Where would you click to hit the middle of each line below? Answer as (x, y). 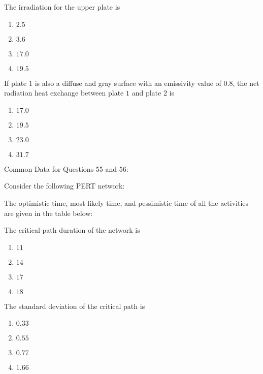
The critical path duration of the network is (72, 230)
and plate (146, 93)
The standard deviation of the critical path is (75, 306)
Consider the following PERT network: (64, 186)
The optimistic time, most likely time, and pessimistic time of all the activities (126, 202)
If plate (15, 83)
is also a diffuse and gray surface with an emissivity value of (128, 83)
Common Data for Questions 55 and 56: (66, 168)
